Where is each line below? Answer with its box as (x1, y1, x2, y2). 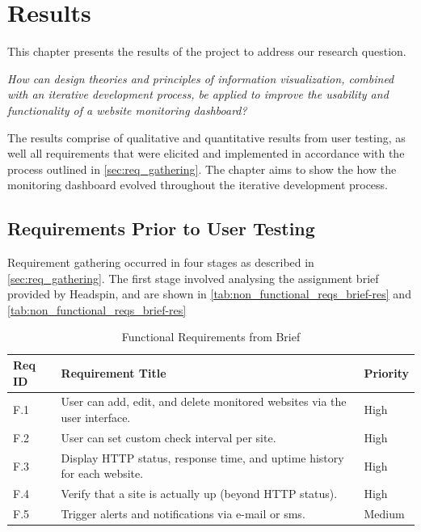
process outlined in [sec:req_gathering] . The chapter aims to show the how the (7, 160, 397, 177)
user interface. (61, 409, 131, 426)
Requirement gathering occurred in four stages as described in (7, 254, 314, 271)
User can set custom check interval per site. (61, 429, 276, 445)
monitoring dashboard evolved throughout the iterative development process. (7, 176, 389, 193)
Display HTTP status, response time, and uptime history (61, 449, 344, 466)
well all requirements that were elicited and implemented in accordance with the (7, 145, 405, 162)
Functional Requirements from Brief (121, 328, 301, 345)
